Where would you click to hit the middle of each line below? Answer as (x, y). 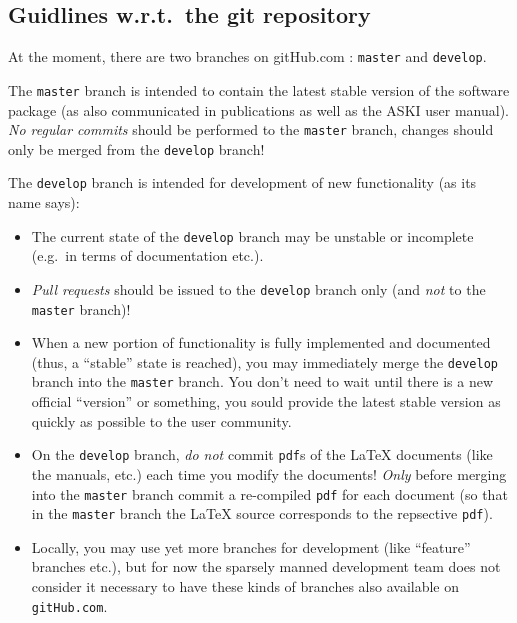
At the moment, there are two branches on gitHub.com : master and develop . (247, 56)
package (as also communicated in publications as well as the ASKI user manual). (258, 109)
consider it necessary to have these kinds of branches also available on (245, 586)
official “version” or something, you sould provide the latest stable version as (266, 401)
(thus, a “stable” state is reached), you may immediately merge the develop (264, 361)
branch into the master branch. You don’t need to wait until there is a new (262, 381)
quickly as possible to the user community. (161, 420)
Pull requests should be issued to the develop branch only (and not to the (258, 288)
